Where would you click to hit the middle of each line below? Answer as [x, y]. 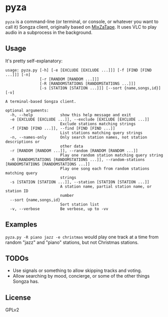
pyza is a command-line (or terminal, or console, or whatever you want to [82, 21]
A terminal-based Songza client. [41, 101]
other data [71, 146]
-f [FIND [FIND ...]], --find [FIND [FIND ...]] [63, 128]
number [67, 195]
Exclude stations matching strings [98, 124]
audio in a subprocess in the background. [49, 32]
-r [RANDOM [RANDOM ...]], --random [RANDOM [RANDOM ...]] [74, 151]
